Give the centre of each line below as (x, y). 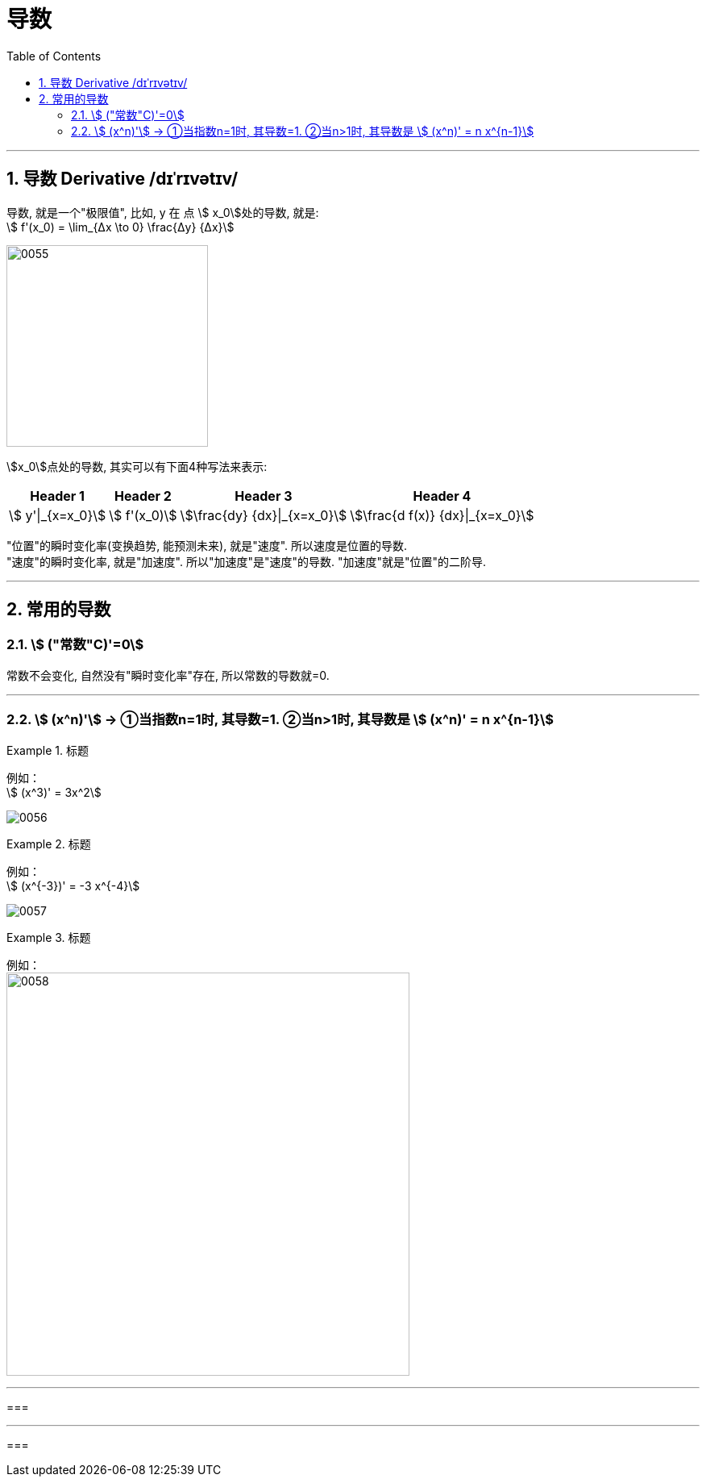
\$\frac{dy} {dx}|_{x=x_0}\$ (264, 515)
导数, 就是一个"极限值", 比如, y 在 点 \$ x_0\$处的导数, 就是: (163, 212)
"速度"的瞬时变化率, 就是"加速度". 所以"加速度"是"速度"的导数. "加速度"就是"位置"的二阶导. (247, 561)
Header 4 (442, 496)
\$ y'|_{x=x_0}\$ (58, 515)
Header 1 (57, 496)
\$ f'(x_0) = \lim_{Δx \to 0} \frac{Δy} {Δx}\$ (120, 227)
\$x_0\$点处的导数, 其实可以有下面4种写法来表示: (137, 466)
